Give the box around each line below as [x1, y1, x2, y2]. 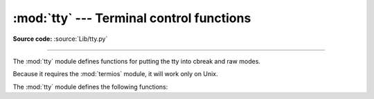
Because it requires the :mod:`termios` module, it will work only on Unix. [12, 70, 218, 78]
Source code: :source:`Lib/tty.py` [12, 35, 108, 43]
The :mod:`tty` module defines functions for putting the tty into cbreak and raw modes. [12, 57, 261, 65]
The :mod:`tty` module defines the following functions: [12, 82, 168, 91]
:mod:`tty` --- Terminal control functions [12, 10, 251, 26]
